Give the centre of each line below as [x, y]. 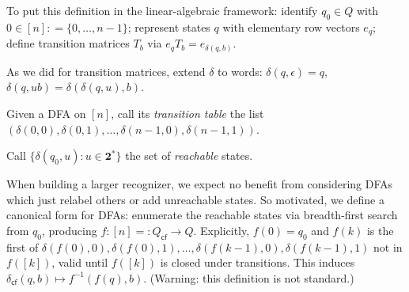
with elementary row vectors [291, 27]
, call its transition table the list [187, 113]
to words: [240, 71]
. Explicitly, [222, 230]
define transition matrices [68, 43]
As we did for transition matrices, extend [106, 71]
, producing [70, 230]
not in [388, 246]
